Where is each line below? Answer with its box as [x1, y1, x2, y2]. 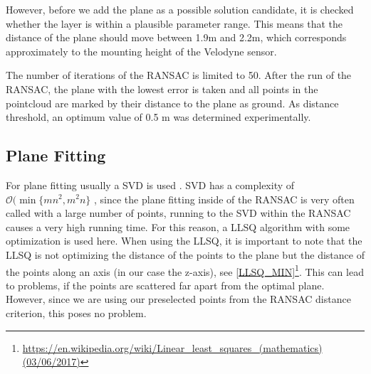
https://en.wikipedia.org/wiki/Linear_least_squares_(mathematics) [22, 340, 323, 355]
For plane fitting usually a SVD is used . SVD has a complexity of [6, 177, 295, 192]
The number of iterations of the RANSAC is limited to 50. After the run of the [6, 68, 352, 82]
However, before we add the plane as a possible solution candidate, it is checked [6, 2, 354, 16]
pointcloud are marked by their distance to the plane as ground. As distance [6, 95, 339, 110]
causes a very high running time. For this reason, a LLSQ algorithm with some [6, 219, 350, 234]
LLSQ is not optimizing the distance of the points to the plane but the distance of [6, 247, 365, 262]
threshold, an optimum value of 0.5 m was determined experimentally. [6, 109, 311, 124]
